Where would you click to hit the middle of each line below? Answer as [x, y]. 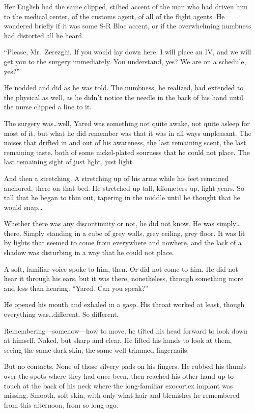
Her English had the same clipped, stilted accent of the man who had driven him [126, 6]
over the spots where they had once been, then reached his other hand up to [119, 376]
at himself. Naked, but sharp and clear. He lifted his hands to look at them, [118, 340]
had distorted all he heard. [44, 35]
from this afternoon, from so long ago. [61, 404]
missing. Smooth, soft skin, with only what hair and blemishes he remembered [122, 395]
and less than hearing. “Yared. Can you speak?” [76, 288]
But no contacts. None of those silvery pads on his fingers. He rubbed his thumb [125, 366]
